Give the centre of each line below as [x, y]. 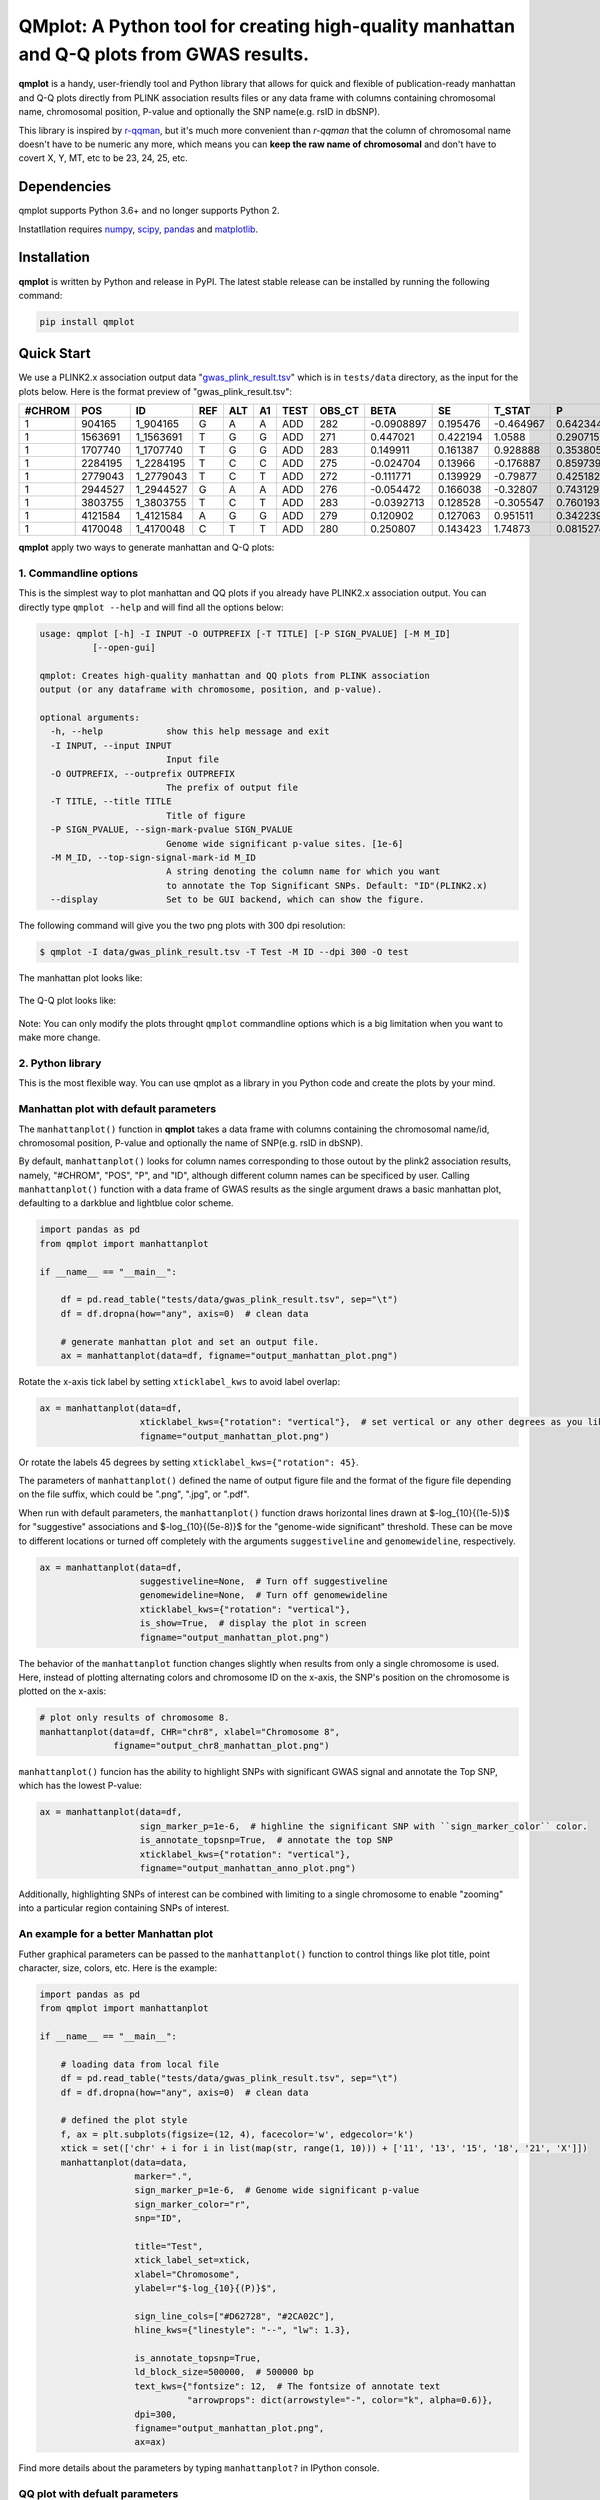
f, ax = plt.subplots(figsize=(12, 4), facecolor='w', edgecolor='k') [237, 2134]
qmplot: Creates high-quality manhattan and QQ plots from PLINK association [234, 675]
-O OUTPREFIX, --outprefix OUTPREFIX [142, 773]
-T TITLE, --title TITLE [111, 801]
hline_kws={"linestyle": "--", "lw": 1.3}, [242, 2330]
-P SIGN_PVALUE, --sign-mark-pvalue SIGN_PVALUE [172, 829]
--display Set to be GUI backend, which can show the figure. [237, 899]
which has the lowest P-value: [80, 1786]
